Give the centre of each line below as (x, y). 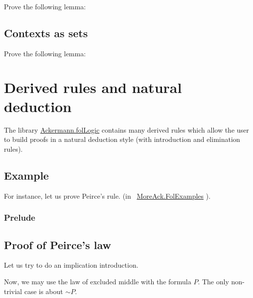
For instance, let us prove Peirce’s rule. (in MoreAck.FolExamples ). (107, 195)
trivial (13, 291)
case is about (44, 291)
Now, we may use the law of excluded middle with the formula (98, 281)
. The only (213, 281)
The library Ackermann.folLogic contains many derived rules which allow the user (126, 129)
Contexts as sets (46, 33)
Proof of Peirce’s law (58, 244)
